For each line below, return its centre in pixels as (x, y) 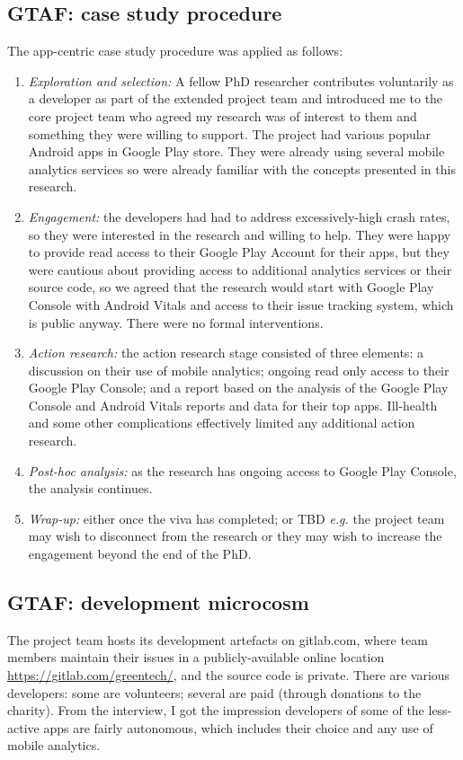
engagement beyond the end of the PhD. (140, 554)
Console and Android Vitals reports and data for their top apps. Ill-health (233, 405)
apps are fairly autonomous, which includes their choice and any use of (238, 727)
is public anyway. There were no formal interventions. (176, 322)
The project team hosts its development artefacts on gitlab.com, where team (218, 639)
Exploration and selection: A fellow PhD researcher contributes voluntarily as (241, 80)
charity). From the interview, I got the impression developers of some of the (216, 710)
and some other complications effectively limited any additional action (222, 423)
